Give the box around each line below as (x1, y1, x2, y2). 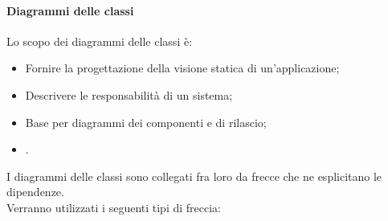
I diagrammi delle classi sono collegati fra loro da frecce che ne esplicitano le (6, 167, 382, 184)
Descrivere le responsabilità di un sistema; (25, 86, 233, 103)
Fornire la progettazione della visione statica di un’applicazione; (25, 59, 340, 76)
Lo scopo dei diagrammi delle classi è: (6, 32, 193, 49)
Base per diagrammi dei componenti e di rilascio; (25, 113, 267, 130)
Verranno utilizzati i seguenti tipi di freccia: (6, 198, 221, 215)
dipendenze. (6, 183, 64, 200)
